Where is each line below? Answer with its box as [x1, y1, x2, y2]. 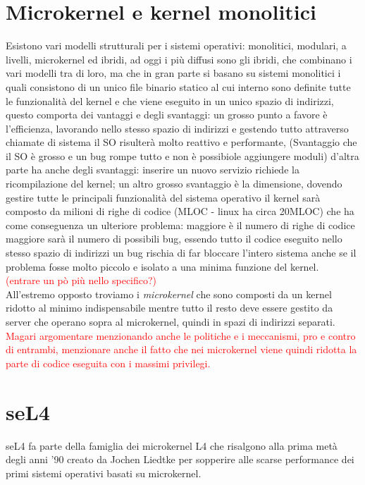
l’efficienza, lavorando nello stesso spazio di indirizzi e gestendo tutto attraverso [6, 121, 349, 135]
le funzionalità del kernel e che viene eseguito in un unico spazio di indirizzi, [6, 93, 334, 108]
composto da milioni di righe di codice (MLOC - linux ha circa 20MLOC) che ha [6, 204, 354, 219]
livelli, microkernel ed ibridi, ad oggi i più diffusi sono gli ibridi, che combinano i [6, 51, 352, 66]
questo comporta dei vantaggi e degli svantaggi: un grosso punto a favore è [6, 107, 328, 122]
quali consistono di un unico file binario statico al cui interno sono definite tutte [6, 79, 351, 94]
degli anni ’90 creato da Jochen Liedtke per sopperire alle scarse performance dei [6, 452, 354, 467]
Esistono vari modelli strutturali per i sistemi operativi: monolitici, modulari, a [6, 38, 347, 53]
